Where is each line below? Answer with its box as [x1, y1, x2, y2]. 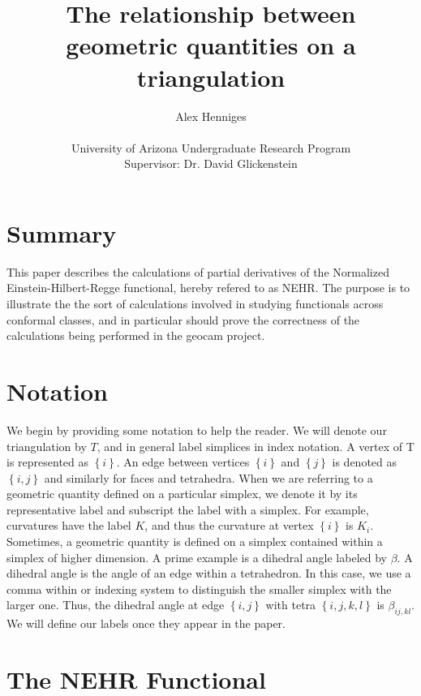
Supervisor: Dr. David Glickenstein [124, 155, 298, 172]
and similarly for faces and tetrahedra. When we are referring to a [44, 469, 373, 486]
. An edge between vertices [116, 453, 250, 470]
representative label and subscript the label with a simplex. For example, [6, 501, 369, 518]
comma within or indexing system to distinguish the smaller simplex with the [6, 580, 392, 597]
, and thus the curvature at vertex [144, 517, 314, 534]
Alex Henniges [175, 107, 247, 124]
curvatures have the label [6, 517, 131, 534]
